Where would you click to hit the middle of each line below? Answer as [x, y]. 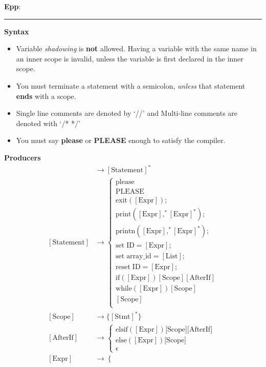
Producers [23, 157]
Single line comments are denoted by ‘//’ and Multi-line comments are [127, 113]
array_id [139, 256]
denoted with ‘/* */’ [48, 123]
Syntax [17, 31]
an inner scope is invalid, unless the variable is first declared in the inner [130, 58]
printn [126, 231]
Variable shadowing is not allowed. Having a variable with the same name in [136, 48]
